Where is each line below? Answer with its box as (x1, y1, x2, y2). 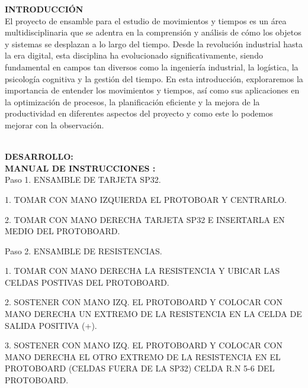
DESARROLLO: (5, 150, 73, 163)
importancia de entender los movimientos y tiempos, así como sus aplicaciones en (5, 84, 300, 96)
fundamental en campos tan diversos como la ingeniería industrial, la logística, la (5, 60, 299, 73)
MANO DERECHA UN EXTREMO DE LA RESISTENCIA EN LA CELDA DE (5, 308, 302, 320)
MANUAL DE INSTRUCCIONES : (5, 161, 156, 174)
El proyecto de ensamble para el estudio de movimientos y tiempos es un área (5, 14, 287, 27)
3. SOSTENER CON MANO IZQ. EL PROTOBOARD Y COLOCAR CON (5, 339, 283, 351)
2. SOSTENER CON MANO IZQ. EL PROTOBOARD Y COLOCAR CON (5, 296, 283, 308)
